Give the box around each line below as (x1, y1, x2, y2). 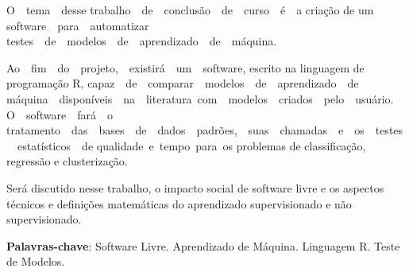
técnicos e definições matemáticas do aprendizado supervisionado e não (6, 195, 352, 212)
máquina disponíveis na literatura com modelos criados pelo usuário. (6, 90, 394, 107)
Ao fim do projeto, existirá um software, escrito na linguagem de (6, 59, 365, 76)
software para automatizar (6, 17, 149, 33)
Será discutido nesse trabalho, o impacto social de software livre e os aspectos (6, 179, 384, 196)
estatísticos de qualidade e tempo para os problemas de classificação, (17, 137, 366, 153)
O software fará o (6, 106, 113, 122)
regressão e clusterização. (6, 153, 128, 169)
